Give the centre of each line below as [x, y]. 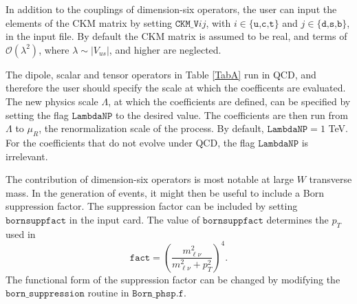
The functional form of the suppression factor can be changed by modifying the [173, 279]
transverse [331, 179]
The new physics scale [52, 101]
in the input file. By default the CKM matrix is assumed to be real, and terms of [176, 36]
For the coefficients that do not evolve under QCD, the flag [130, 142]
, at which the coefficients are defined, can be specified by [229, 101]
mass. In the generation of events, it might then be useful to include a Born [165, 192]
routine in [108, 293]
